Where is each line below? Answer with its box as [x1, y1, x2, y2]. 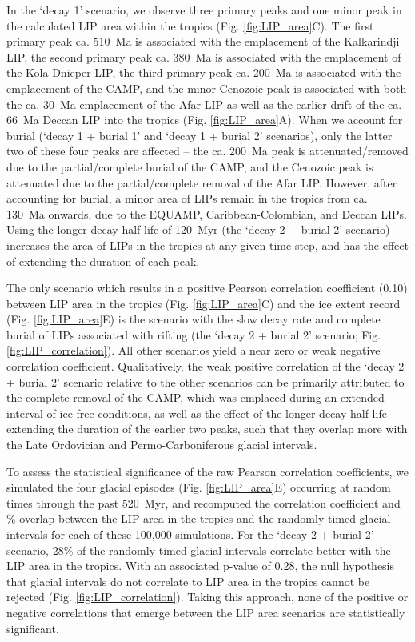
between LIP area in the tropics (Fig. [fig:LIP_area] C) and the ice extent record [6, 295, 401, 311]
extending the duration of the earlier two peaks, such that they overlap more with [6, 420, 408, 437]
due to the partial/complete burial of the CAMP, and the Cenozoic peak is [6, 158, 373, 175]
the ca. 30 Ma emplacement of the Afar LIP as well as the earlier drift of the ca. [6, 95, 402, 112]
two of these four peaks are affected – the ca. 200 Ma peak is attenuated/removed [6, 142, 409, 159]
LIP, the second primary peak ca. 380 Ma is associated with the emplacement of [6, 48, 401, 65]
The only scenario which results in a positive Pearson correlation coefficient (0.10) [6, 279, 408, 296]
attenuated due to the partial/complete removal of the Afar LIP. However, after [6, 174, 397, 191]
